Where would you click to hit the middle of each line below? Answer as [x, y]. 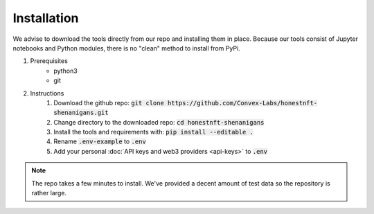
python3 [65, 71]
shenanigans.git [81, 113]
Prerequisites [49, 61]
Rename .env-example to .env [100, 141]
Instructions [47, 93]
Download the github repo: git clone [109, 102]
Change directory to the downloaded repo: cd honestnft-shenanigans [159, 122]
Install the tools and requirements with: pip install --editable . [154, 132]
